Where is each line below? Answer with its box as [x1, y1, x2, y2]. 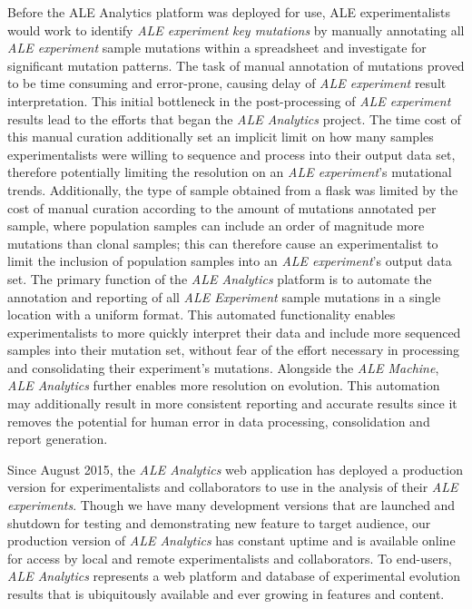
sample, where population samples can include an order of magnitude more [7, 216, 425, 235]
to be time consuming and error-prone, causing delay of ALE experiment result [7, 74, 447, 93]
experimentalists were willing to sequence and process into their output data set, [7, 144, 456, 163]
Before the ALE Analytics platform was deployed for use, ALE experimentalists [7, 3, 450, 21]
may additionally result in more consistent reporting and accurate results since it [7, 394, 457, 413]
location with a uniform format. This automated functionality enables [7, 305, 396, 324]
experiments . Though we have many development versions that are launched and [7, 496, 456, 515]
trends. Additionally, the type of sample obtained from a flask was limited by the [7, 180, 458, 199]
